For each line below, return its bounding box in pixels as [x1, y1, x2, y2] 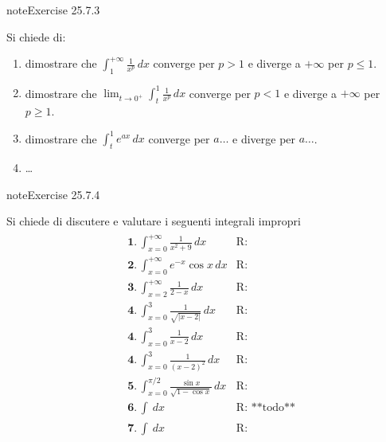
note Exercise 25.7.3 [6, 2, 100, 18]
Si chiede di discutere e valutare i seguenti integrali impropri [6, 213, 301, 229]
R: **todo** [236, 402, 295, 414]
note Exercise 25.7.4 [6, 186, 100, 202]
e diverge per [232, 130, 296, 147]
